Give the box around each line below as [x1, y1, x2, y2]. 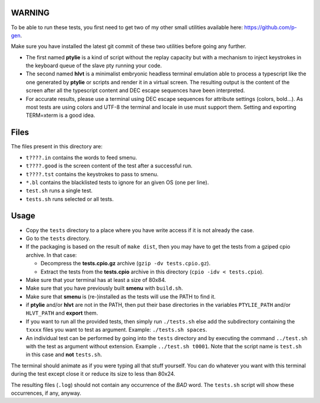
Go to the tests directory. [25, 234, 91, 242]
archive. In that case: [25, 251, 77, 258]
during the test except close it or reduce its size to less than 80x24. [11, 370, 175, 377]
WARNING [11, 8, 50, 18]
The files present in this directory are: [11, 143, 103, 150]
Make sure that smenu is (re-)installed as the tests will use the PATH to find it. [25, 293, 216, 300]
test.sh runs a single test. [25, 187, 93, 194]
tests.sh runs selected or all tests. [25, 195, 114, 202]
